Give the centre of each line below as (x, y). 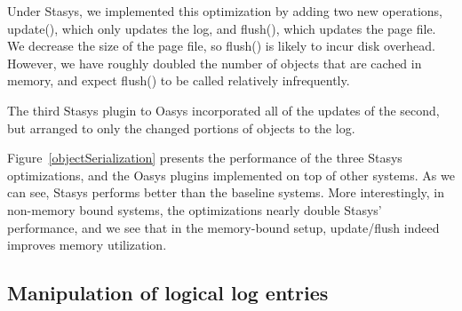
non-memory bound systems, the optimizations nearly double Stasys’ (195, 209)
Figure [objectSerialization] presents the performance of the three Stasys (205, 158)
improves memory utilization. (87, 245)
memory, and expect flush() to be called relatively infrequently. (179, 80)
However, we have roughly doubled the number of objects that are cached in (215, 63)
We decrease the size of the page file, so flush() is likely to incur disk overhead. (221, 46)
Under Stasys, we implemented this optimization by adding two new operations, (225, 11)
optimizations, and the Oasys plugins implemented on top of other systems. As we (231, 175)
